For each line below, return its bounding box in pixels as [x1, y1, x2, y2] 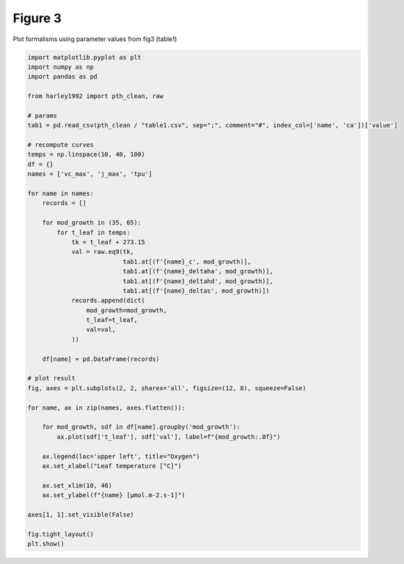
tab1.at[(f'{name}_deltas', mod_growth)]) [122, 287, 270, 295]
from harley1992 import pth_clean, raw [27, 92, 163, 100]
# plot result [27, 374, 76, 382]
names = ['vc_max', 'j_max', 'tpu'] [27, 170, 153, 178]
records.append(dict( [71, 296, 145, 305]
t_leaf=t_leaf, [86, 316, 138, 324]
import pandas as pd [27, 73, 97, 81]
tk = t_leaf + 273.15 [71, 238, 145, 246]
